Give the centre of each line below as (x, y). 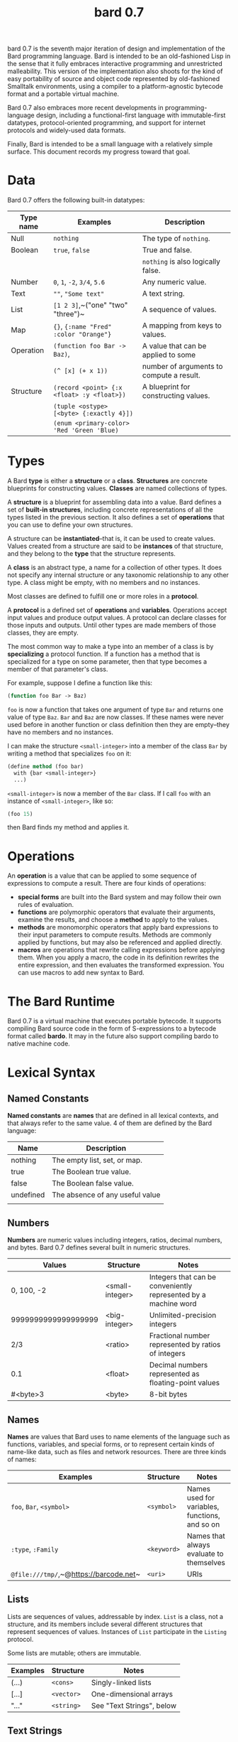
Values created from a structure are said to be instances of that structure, (115, 546)
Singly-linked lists (121, 1682)
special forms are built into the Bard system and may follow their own (119, 897)
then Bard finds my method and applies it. (68, 827)
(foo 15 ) (20, 814)
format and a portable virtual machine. (63, 94)
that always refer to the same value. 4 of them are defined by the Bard (110, 1123)
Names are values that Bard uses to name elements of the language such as (119, 1436)
